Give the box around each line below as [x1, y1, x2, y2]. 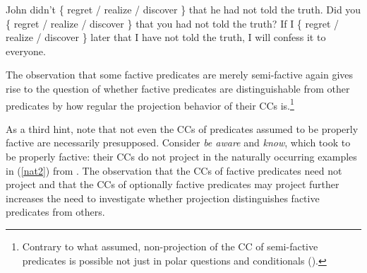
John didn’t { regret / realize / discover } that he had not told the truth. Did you [6, 2, 361, 16]
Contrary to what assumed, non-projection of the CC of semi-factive [22, 238, 318, 253]
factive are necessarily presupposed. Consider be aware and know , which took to [6, 135, 351, 150]
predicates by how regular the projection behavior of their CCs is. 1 [6, 95, 294, 112]
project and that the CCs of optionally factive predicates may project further [6, 177, 339, 192]
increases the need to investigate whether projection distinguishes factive [6, 190, 320, 205]
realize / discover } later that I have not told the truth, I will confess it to [6, 30, 326, 45]
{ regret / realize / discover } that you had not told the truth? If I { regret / [6, 16, 339, 30]
